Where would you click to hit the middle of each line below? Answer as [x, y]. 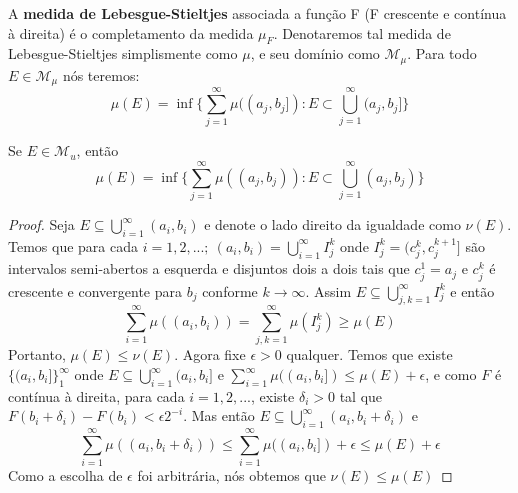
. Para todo [442, 53]
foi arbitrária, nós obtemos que [231, 475]
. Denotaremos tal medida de [362, 32]
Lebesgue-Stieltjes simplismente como [123, 53]
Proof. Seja [41, 224]
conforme [230, 290]
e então [472, 290]
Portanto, [37, 354]
